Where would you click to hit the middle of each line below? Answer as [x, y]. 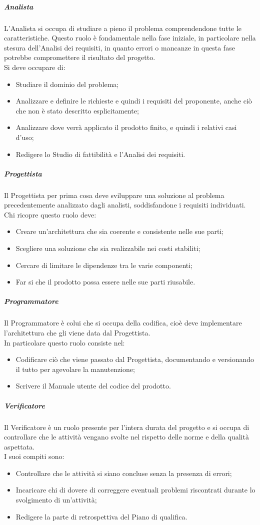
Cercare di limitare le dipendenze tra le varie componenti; [104, 265]
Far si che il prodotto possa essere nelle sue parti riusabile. [105, 282]
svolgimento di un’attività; [56, 500]
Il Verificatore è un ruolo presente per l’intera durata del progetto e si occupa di [127, 427]
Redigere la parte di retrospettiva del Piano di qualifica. [101, 516]
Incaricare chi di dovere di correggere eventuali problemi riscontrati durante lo [135, 490]
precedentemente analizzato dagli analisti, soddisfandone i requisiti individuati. [125, 205]
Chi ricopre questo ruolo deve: [50, 214]
